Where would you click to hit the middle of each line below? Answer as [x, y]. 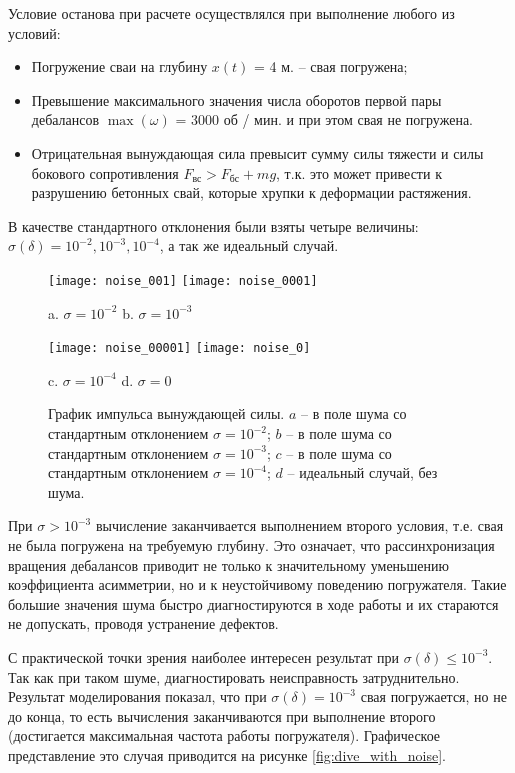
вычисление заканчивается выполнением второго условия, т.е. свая [299, 525]
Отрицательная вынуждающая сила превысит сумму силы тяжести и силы [257, 152]
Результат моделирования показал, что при [137, 696]
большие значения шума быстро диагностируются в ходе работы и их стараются [253, 603]
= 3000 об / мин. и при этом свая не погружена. [324, 119]
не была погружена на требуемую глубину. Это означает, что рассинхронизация [251, 545]
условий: [34, 32]
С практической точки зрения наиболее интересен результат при [203, 656]
